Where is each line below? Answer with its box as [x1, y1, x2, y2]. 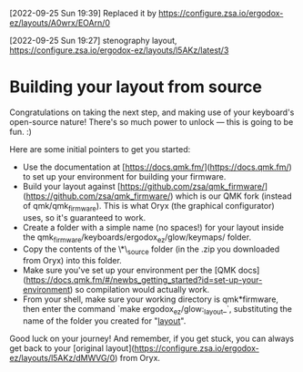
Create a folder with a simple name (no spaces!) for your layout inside [22, 222, 285, 232]
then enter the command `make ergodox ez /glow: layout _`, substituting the [22, 304, 293, 317]
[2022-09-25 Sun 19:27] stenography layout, [9, 36, 177, 46]
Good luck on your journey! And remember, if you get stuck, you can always [9, 333, 295, 345]
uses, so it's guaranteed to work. [22, 212, 146, 222]
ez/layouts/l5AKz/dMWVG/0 [9, 353, 116, 364]
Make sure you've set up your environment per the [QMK [22, 264, 237, 276]
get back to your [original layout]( [9, 343, 135, 354]
